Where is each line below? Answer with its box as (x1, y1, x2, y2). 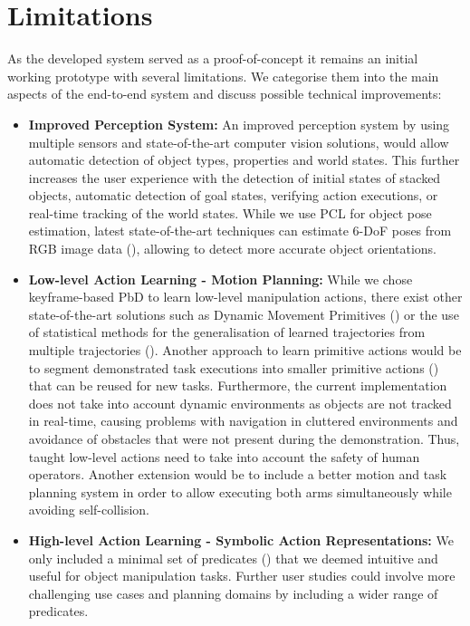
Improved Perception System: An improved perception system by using (28, 114, 450, 133)
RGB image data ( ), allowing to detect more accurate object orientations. (28, 239, 436, 258)
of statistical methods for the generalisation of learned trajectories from (28, 323, 426, 342)
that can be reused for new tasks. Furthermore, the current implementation (28, 376, 447, 395)
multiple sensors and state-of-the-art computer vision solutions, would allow (28, 132, 449, 151)
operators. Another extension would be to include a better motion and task (28, 465, 447, 484)
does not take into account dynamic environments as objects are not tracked (28, 393, 452, 412)
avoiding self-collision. (28, 500, 149, 519)
